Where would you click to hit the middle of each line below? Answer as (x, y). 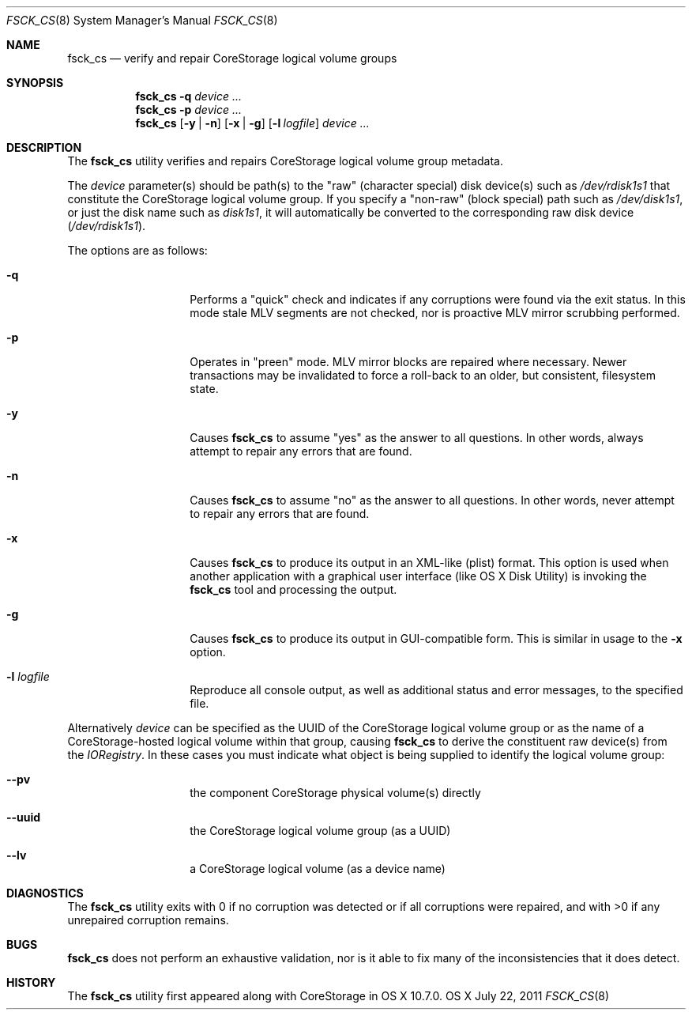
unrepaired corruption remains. (148, 920)
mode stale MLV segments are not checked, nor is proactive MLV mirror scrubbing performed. (435, 313)
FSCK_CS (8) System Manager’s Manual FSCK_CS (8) (142, 20)
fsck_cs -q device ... (188, 96)
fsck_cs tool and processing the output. (293, 589)
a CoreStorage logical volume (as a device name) (318, 869)
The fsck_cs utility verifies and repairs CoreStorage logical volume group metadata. (286, 161)
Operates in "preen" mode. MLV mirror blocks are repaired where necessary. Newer (408, 362)
